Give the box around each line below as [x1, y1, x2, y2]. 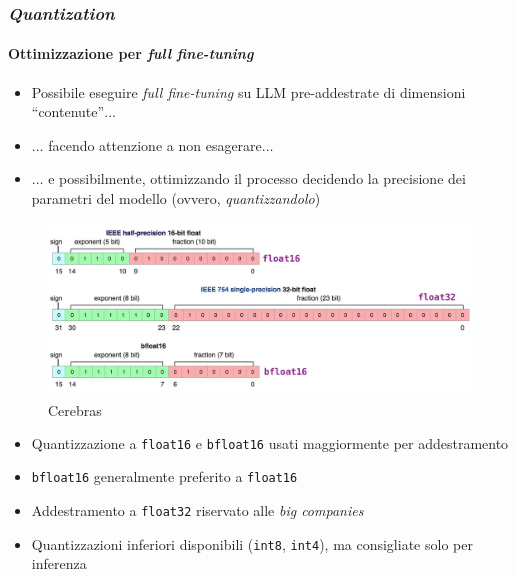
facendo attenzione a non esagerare [48, 134, 262, 155]
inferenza [31, 553, 87, 574]
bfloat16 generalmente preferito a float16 [31, 466, 298, 487]
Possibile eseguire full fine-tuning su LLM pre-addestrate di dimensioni [31, 81, 466, 102]
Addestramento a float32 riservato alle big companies [31, 500, 364, 521]
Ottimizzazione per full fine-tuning [8, 43, 254, 64]
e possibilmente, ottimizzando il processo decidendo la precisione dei [48, 168, 466, 189]
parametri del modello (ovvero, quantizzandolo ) [31, 188, 321, 209]
